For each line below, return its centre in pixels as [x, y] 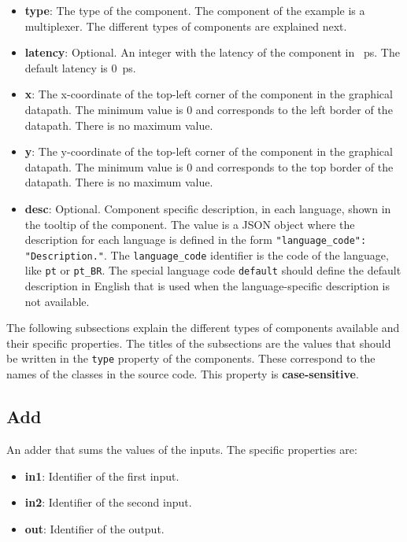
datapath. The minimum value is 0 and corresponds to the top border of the [209, 166]
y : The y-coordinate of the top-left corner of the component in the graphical [209, 151]
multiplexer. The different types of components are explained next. [186, 26]
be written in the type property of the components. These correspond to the [191, 358]
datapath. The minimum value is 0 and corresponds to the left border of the [209, 109]
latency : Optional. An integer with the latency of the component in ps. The [212, 52]
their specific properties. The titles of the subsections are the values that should [199, 343]
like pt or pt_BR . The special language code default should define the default [213, 270]
